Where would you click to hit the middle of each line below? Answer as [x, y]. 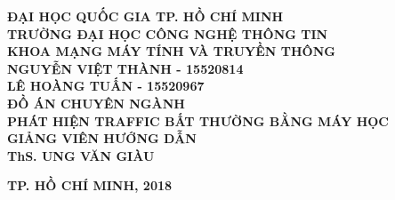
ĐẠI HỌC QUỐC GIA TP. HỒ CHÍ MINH [145, 16]
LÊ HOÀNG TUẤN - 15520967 [106, 86]
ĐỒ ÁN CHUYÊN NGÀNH [96, 103]
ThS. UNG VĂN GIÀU [81, 155]
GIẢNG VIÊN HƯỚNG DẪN [102, 138]
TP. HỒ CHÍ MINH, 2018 [90, 185]
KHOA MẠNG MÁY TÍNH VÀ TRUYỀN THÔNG [171, 51]
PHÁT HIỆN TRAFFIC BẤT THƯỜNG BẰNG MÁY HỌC [198, 120]
